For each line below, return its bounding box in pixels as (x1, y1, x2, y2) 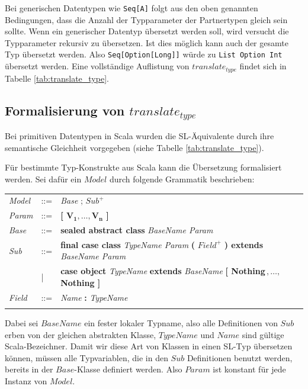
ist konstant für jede (213, 363, 286, 375)
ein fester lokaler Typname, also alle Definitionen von (84, 317, 278, 329)
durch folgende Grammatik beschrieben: (109, 172, 255, 185)
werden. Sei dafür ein (5, 172, 82, 185)
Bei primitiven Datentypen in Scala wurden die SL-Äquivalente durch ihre (5, 130, 274, 142)
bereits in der (5, 363, 53, 375)
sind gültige (242, 328, 284, 340)
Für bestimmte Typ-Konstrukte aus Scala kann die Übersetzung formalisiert (5, 161, 282, 173)
